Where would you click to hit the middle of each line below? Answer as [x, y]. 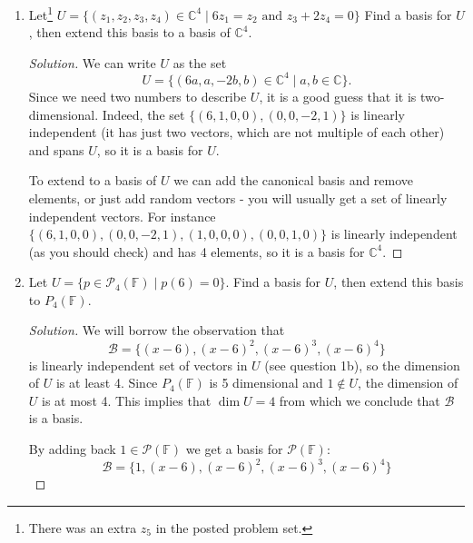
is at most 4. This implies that [127, 400]
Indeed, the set [143, 114]
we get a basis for [234, 448]
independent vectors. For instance [122, 216]
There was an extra [83, 527]
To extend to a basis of [93, 180]
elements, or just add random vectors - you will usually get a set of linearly [238, 197]
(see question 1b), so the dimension [362, 365]
